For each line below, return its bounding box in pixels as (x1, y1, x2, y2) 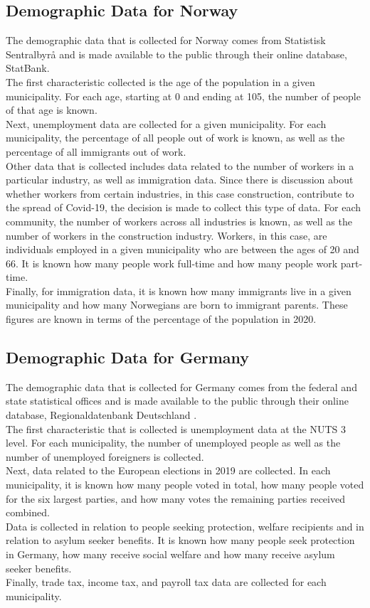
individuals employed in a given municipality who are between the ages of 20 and (6, 242, 359, 257)
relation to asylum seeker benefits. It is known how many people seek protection (6, 533, 355, 548)
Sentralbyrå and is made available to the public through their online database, (6, 46, 347, 61)
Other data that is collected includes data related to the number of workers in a (6, 158, 354, 173)
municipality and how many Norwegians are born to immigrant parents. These (6, 297, 348, 312)
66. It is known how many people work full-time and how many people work (6, 255, 338, 270)
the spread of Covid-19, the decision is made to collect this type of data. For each (6, 200, 361, 215)
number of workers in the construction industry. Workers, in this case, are (6, 228, 327, 242)
